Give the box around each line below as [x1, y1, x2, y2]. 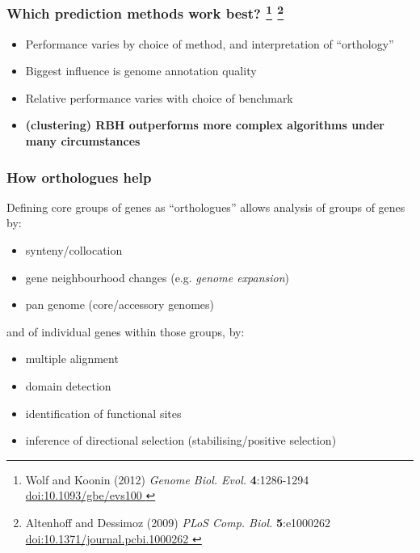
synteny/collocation [25, 242, 123, 259]
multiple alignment [25, 350, 119, 367]
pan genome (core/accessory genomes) [25, 296, 214, 313]
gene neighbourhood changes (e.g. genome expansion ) [25, 268, 290, 285]
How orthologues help [6, 167, 152, 187]
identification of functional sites [25, 404, 182, 421]
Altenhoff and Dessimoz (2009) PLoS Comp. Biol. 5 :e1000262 [25, 513, 331, 530]
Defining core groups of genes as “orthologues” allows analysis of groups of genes [6, 198, 405, 215]
